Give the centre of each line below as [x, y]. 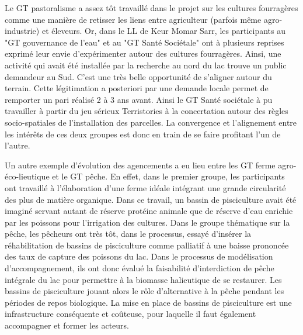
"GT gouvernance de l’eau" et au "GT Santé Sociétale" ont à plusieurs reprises [144, 42]
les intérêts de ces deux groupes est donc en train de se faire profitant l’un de [143, 134]
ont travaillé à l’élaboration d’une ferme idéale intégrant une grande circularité [145, 187]
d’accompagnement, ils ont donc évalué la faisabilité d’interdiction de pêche [140, 268]
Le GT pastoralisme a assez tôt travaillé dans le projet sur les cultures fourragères [151, 8]
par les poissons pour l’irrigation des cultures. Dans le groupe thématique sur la [147, 222]
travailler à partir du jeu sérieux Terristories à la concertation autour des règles [147, 111]
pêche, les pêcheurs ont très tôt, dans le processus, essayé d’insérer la [128, 234]
